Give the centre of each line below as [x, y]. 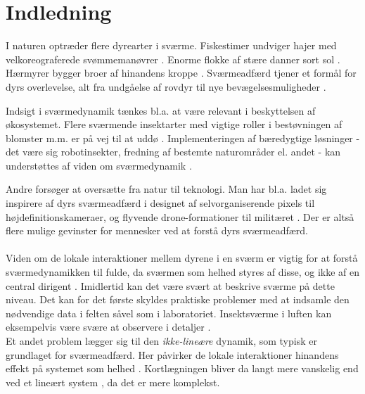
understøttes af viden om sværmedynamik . [99, 165]
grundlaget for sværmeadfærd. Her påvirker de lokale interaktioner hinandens [172, 354]
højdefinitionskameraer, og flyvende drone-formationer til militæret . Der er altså [180, 216]
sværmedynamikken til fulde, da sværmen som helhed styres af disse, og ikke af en [183, 272]
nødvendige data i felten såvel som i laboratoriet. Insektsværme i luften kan [169, 313]
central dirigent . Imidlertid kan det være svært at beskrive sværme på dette [170, 285]
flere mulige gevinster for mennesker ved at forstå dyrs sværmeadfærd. [157, 230]
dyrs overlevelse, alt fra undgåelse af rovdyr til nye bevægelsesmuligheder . [166, 86]
